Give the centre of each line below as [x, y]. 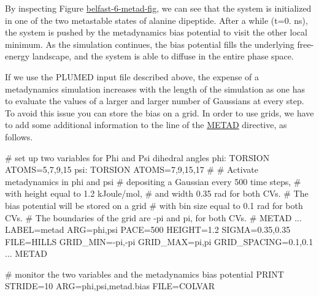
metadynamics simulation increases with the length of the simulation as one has [155, 89]
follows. [19, 136]
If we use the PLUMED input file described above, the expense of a [132, 76]
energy [17, 56]
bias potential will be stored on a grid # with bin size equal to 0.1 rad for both [154, 205]
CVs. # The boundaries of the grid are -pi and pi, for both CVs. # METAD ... [153, 217]
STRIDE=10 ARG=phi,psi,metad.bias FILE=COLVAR [110, 286]
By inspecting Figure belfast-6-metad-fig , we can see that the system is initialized [158, 8]
